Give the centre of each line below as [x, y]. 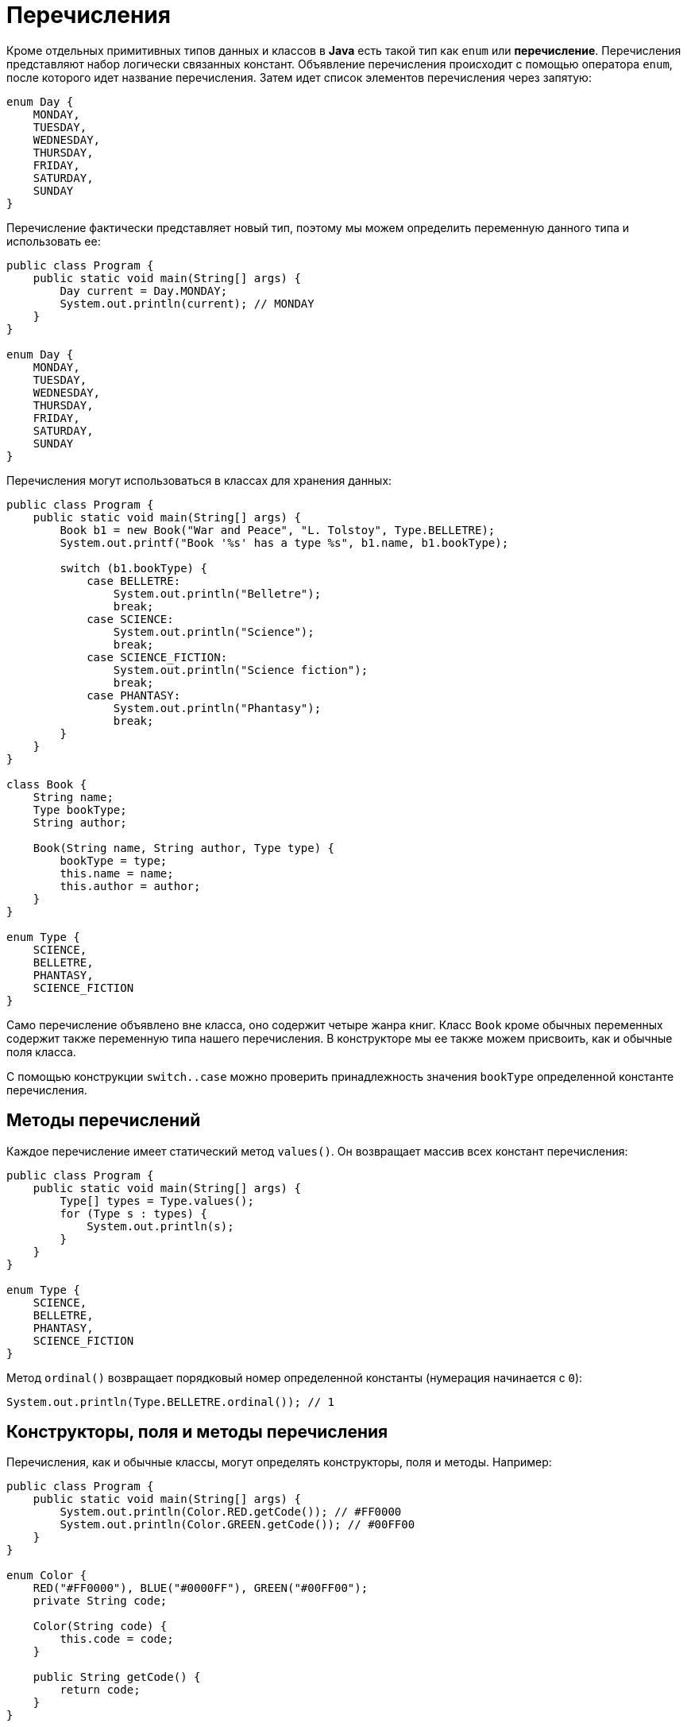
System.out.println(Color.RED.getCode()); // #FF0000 [231, 1512]
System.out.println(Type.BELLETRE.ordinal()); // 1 [171, 1402]
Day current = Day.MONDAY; [144, 290]
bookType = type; [114, 860]
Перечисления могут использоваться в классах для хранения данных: [199, 480]
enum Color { [47, 1576]
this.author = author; [130, 886]
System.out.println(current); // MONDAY [187, 303]
